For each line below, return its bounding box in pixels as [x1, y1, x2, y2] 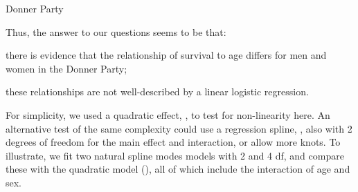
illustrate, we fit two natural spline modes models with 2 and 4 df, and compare [6, 148, 344, 162]
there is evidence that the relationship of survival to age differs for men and [6, 48, 327, 62]
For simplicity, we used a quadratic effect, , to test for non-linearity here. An [6, 107, 330, 122]
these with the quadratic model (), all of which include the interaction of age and [6, 162, 350, 176]
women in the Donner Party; [6, 61, 127, 75]
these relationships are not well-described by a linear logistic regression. [6, 84, 309, 99]
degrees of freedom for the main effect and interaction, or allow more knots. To [6, 135, 341, 149]
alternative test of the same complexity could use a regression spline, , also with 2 [6, 121, 352, 135]
